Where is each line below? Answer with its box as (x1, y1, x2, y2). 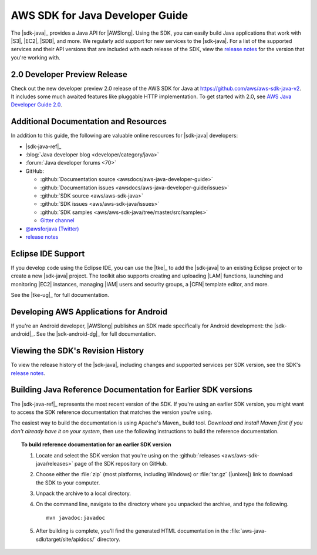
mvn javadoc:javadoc (46, 514, 106, 521)
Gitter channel (40, 217, 75, 224)
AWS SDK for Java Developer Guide (11, 9, 188, 22)
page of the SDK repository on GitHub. (74, 460, 168, 467)
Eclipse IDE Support (11, 249, 85, 259)
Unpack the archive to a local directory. (36, 490, 131, 497)
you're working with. (11, 54, 61, 61)
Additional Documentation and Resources (11, 116, 167, 126)
